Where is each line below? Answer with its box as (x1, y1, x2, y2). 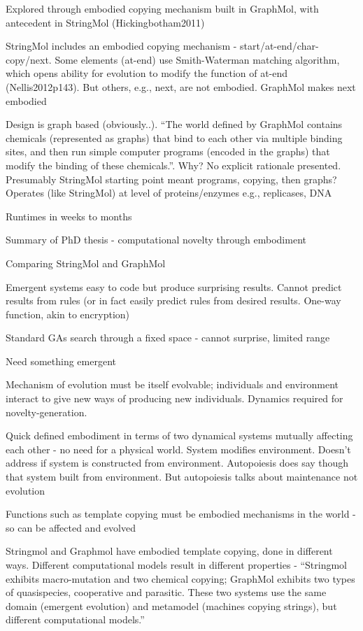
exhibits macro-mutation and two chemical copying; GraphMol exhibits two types (6, 571, 355, 586)
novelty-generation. (6, 404, 87, 419)
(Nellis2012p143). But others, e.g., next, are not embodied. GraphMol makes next (6, 79, 356, 94)
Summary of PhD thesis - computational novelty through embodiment (6, 232, 306, 247)
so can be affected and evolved (6, 520, 136, 534)
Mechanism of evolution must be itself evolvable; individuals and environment (6, 377, 339, 392)
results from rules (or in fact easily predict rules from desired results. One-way (6, 293, 341, 308)
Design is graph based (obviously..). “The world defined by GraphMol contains (6, 117, 343, 132)
